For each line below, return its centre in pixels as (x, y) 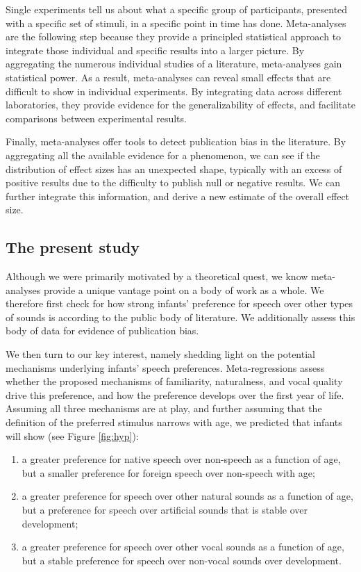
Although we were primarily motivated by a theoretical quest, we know (157, 276)
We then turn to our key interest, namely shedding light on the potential (160, 354)
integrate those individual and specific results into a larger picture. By (155, 50)
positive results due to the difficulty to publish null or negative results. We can (173, 182)
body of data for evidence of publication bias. (102, 330)
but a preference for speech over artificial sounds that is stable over (165, 510)
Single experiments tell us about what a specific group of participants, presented (177, 9)
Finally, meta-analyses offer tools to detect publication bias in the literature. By (176, 141)
